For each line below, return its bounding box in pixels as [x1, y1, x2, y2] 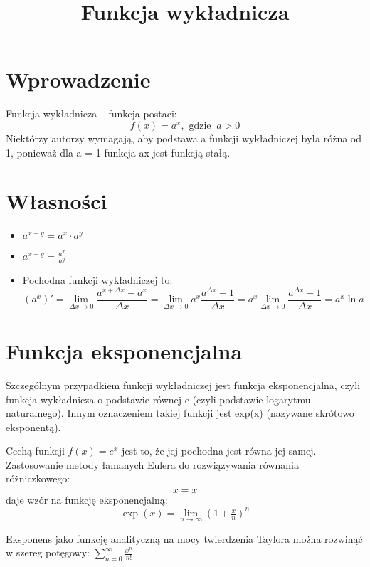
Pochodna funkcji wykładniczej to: [22, 272, 173, 287]
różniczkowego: [6, 471, 70, 486]
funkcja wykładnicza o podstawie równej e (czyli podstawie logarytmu [6, 391, 311, 406]
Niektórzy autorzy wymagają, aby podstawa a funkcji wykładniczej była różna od [6, 130, 362, 145]
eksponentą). [6, 419, 61, 434]
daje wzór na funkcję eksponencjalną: [6, 492, 168, 507]
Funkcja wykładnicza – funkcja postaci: [6, 106, 177, 121]
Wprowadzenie [6, 65, 151, 94]
